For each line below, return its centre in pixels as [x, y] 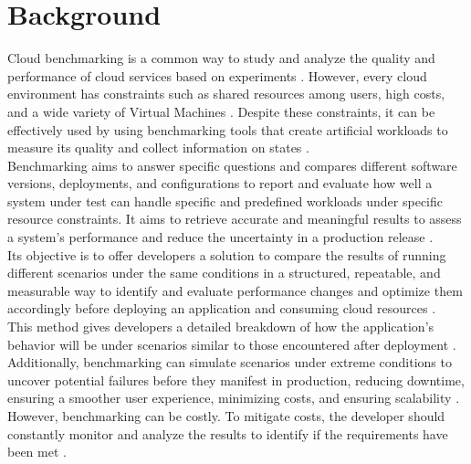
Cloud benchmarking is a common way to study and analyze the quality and [221, 58]
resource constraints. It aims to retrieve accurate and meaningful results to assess [235, 219]
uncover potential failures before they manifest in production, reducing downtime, [236, 380]
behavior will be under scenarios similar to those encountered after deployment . [232, 344]
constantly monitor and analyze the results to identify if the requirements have [228, 433]
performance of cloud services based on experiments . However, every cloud [217, 75]
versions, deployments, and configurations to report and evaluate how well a [220, 183]
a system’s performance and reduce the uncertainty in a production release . [220, 237]
